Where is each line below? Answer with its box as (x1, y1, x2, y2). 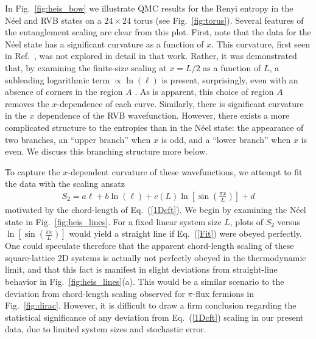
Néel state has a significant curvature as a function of (5, 37, 204, 50)
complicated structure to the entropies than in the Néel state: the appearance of (5, 121, 304, 133)
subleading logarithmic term (5, 73, 110, 86)
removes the (5, 97, 49, 110)
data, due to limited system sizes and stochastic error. (5, 323, 206, 335)
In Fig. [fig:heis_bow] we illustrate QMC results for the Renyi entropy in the (5, 2, 293, 14)
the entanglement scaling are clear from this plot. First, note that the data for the (5, 26, 311, 38)
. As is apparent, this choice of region (135, 85, 274, 98)
